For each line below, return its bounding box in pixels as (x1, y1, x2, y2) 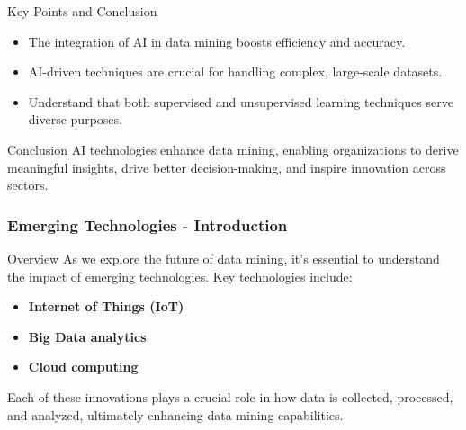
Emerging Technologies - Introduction (7, 213, 288, 236)
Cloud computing (28, 357, 139, 376)
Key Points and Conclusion (7, 2, 157, 20)
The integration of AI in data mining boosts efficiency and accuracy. (28, 31, 406, 50)
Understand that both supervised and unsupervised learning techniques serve (28, 92, 453, 111)
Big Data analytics (28, 327, 147, 345)
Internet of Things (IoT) (28, 297, 184, 316)
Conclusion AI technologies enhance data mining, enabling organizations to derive (7, 139, 459, 158)
